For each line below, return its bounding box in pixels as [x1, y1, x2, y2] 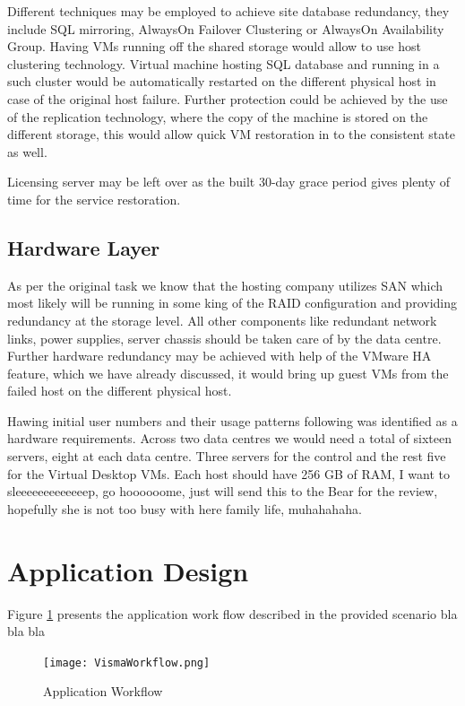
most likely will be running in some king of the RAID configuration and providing [7, 293, 457, 312]
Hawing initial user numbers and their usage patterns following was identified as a [7, 411, 458, 430]
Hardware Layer [7, 233, 160, 261]
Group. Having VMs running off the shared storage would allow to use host [7, 37, 421, 56]
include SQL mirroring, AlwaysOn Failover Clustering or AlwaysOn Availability [7, 19, 444, 38]
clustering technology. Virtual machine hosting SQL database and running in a [7, 54, 440, 73]
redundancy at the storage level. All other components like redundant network [7, 310, 437, 329]
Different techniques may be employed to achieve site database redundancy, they [7, 2, 450, 20]
